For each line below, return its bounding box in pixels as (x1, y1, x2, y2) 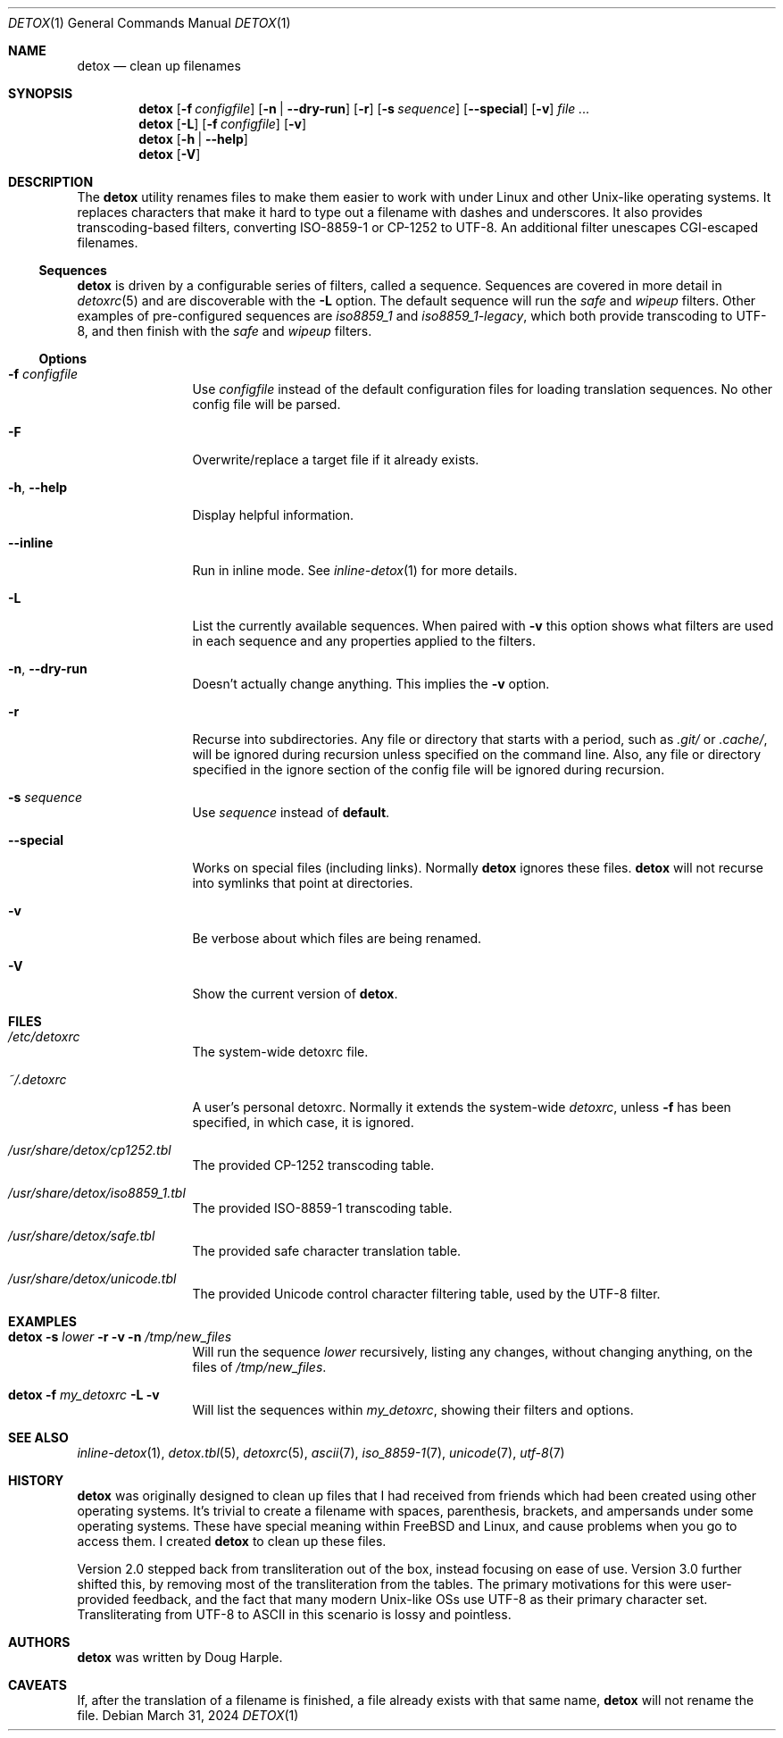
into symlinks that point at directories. (192, 875, 413, 890)
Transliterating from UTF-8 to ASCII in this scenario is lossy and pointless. (77, 1607, 512, 1622)
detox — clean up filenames (77, 58, 241, 73)
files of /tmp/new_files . (192, 1359, 327, 1375)
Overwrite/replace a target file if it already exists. (192, 452, 479, 467)
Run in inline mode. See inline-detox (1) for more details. (192, 563, 518, 578)
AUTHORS (8, 1634, 71, 1650)
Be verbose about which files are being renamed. (192, 931, 482, 946)
